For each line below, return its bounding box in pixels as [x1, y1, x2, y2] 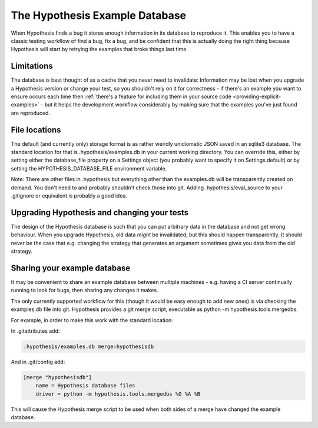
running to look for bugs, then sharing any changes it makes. [11, 287, 158, 294]
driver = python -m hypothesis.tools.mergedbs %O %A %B [35, 390, 201, 397]
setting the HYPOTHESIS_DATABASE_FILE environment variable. [11, 165, 167, 172]
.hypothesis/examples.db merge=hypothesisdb [23, 343, 154, 350]
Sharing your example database [11, 263, 131, 273]
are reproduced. [11, 109, 50, 116]
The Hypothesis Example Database [11, 9, 187, 22]
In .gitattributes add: [11, 327, 60, 335]
